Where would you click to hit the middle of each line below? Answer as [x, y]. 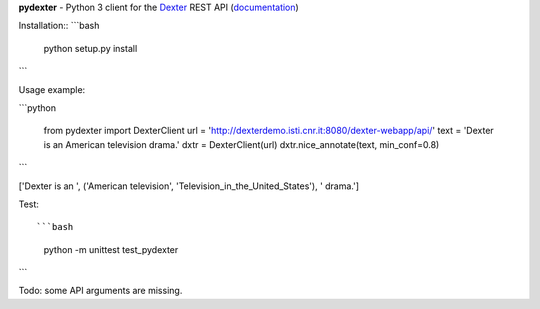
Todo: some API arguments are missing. [100, 291]
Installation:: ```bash [59, 26]
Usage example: [52, 89]
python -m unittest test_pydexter [111, 249]
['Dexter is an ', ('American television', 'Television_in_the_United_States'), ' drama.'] [189, 186]
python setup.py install [90, 48]
